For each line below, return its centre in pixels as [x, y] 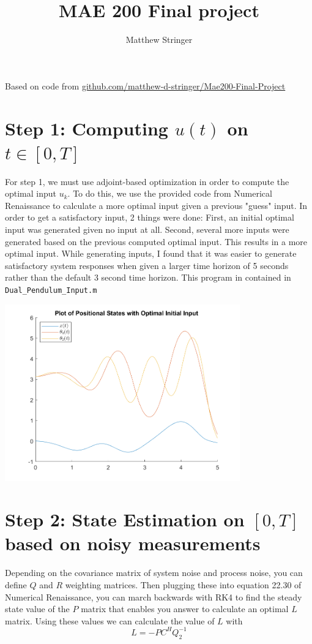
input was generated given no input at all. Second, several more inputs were [147, 229]
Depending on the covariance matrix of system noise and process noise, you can [154, 573]
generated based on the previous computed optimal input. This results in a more [156, 241]
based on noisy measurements [133, 543]
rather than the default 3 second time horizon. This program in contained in [148, 277]
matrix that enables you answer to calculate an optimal [185, 609]
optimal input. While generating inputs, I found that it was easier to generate [151, 253]
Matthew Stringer [159, 40]
